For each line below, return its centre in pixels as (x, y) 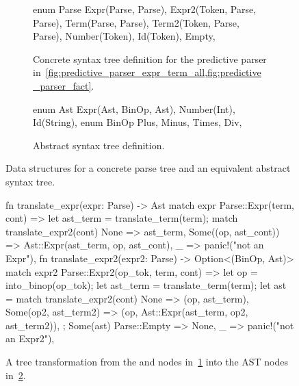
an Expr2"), (30, 338)
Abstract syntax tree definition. (99, 145)
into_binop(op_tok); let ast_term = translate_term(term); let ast (146, 285)
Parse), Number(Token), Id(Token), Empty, (124, 36)
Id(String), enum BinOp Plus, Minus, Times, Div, (138, 122)
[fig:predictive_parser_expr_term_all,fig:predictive (153, 72)
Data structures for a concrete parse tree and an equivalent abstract (148, 168)
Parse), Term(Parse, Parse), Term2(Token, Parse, (136, 22)
